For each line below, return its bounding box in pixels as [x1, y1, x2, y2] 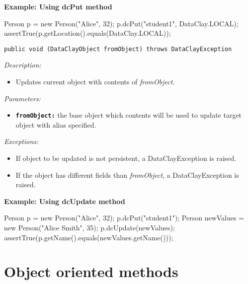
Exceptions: [4, 136, 39, 146]
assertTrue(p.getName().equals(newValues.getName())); [4, 232, 173, 242]
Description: [4, 60, 41, 70]
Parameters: [4, 93, 41, 103]
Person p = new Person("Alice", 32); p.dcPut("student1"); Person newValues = [4, 213, 245, 223]
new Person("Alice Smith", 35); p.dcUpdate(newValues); [4, 222, 175, 233]
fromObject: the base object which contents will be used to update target [15, 110, 242, 120]
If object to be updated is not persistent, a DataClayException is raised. [15, 153, 237, 163]
